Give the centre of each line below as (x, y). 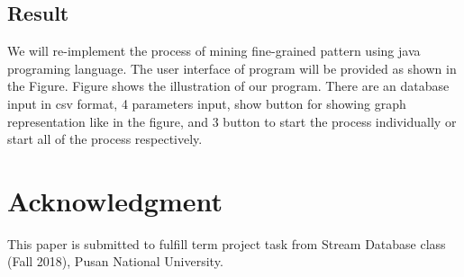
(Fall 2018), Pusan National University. (115, 261)
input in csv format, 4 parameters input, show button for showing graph (207, 103)
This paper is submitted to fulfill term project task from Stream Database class (227, 243)
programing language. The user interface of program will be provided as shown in (232, 68)
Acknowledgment (115, 200)
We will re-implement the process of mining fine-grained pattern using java (214, 51)
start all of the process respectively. (105, 139)
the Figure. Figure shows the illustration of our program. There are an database (228, 86)
